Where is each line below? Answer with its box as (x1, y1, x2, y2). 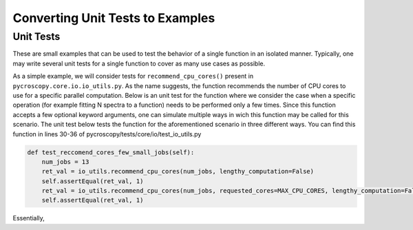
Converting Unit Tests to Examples (12, 10, 215, 25)
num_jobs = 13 (41, 158, 89, 165)
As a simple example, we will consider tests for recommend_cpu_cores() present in (12, 72, 254, 81)
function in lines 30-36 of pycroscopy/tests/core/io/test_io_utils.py (12, 129, 202, 138)
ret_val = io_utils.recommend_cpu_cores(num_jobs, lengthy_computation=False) (41, 167, 315, 176)
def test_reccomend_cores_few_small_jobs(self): (27, 148, 195, 156)
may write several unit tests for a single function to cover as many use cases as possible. (12, 59, 266, 67)
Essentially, (12, 214, 45, 222)
